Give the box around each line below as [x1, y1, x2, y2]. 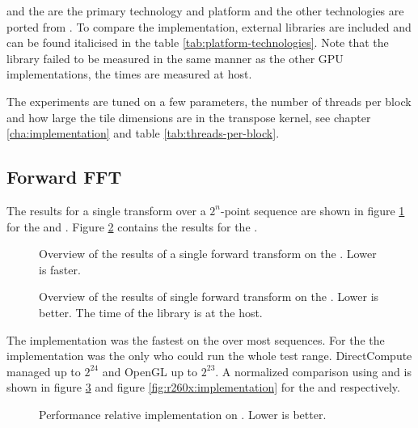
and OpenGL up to [102, 362, 198, 379]
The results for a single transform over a [6, 201, 206, 218]
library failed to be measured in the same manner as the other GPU [6, 49, 344, 66]
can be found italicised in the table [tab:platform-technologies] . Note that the [6, 34, 389, 51]
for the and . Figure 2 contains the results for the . [6, 218, 258, 235]
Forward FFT [6, 164, 122, 189]
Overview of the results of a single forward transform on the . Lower [39, 245, 377, 262]
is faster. [39, 261, 81, 278]
